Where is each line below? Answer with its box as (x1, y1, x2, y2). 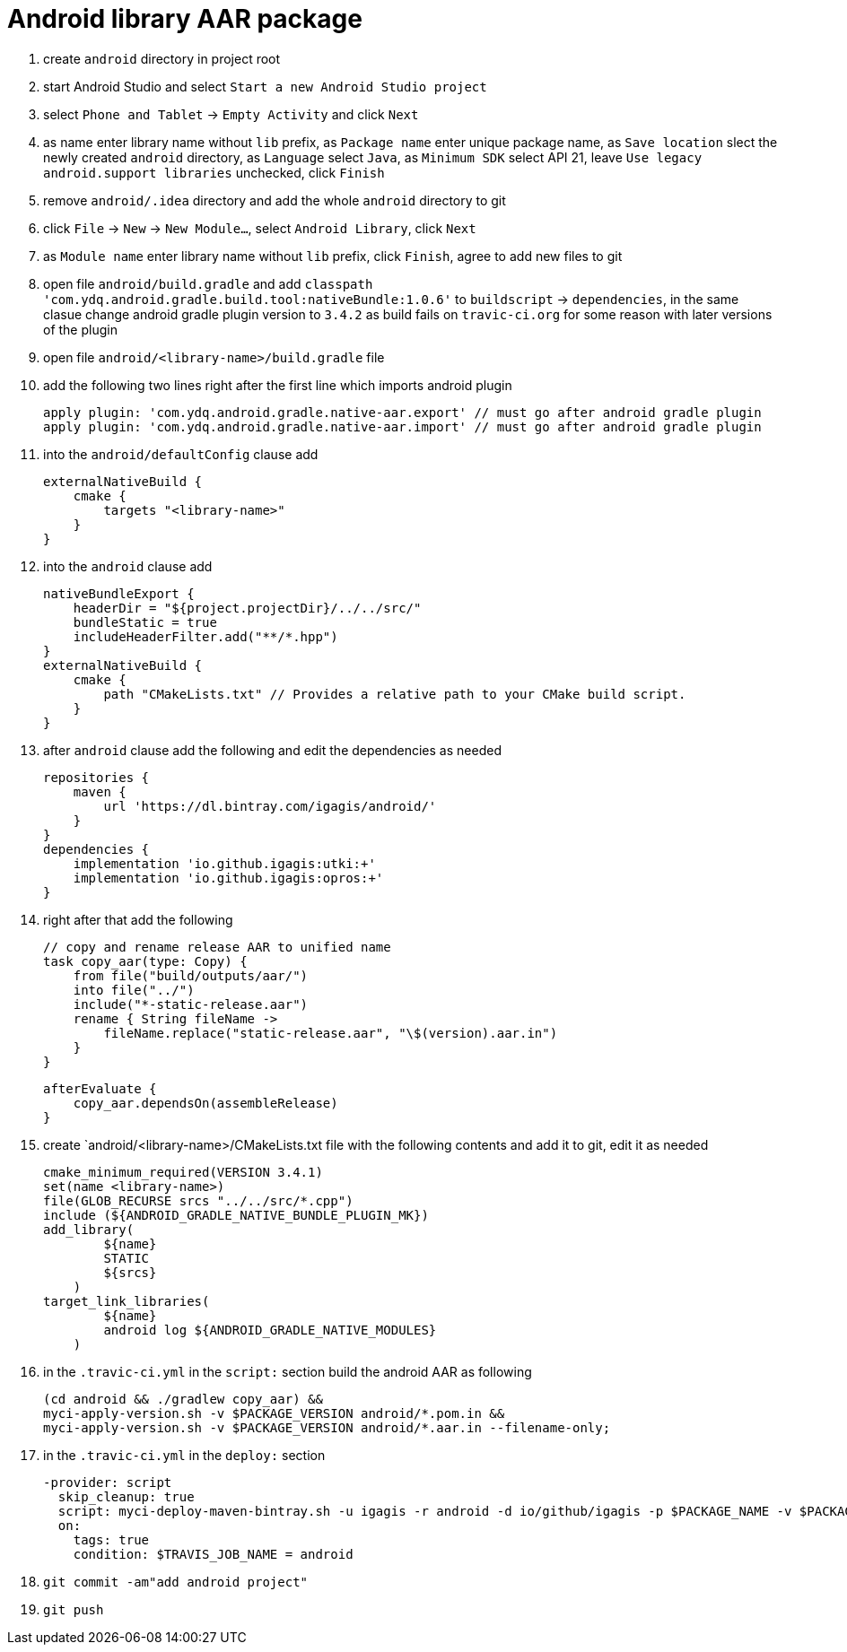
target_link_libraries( (43, 1293, 210, 1309)
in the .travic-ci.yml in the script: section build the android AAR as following (43, 1363, 532, 1379)
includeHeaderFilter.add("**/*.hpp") (73, 629, 338, 644)
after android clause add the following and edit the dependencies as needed (43, 742, 502, 758)
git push (43, 1602, 104, 1617)
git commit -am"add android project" (43, 1574, 309, 1589)
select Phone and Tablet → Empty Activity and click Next (43, 106, 419, 122)
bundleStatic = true (73, 614, 217, 630)
